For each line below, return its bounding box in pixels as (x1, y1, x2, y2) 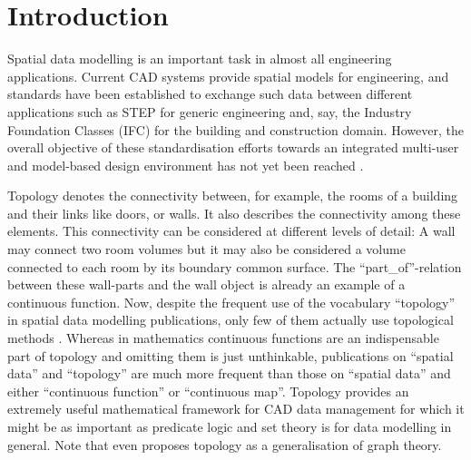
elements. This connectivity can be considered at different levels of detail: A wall (7, 221, 456, 240)
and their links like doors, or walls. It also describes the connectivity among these (7, 203, 461, 222)
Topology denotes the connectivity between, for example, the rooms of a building (7, 186, 458, 205)
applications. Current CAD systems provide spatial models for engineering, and (7, 66, 449, 85)
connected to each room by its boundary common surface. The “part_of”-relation (7, 257, 462, 276)
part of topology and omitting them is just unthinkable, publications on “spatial (7, 346, 454, 365)
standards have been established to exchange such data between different (7, 84, 413, 103)
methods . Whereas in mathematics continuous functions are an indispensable (7, 328, 439, 347)
